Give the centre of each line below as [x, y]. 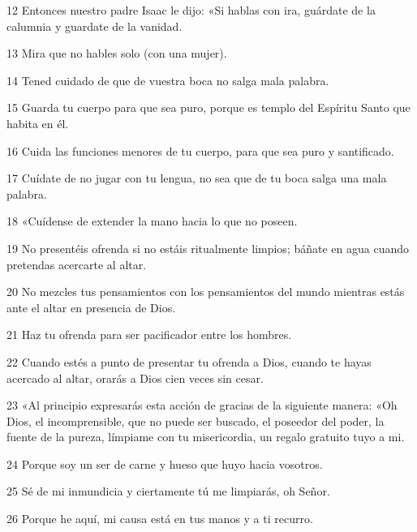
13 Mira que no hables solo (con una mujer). [117, 53]
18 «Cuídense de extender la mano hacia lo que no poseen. [152, 221]
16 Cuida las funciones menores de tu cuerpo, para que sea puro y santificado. [200, 150]
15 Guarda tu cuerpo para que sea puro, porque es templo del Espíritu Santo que [208, 107]
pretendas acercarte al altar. [77, 264]
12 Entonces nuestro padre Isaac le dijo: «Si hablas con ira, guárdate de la [191, 10]
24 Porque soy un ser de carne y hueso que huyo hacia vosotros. [165, 463]
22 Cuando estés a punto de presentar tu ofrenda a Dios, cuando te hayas [189, 361]
